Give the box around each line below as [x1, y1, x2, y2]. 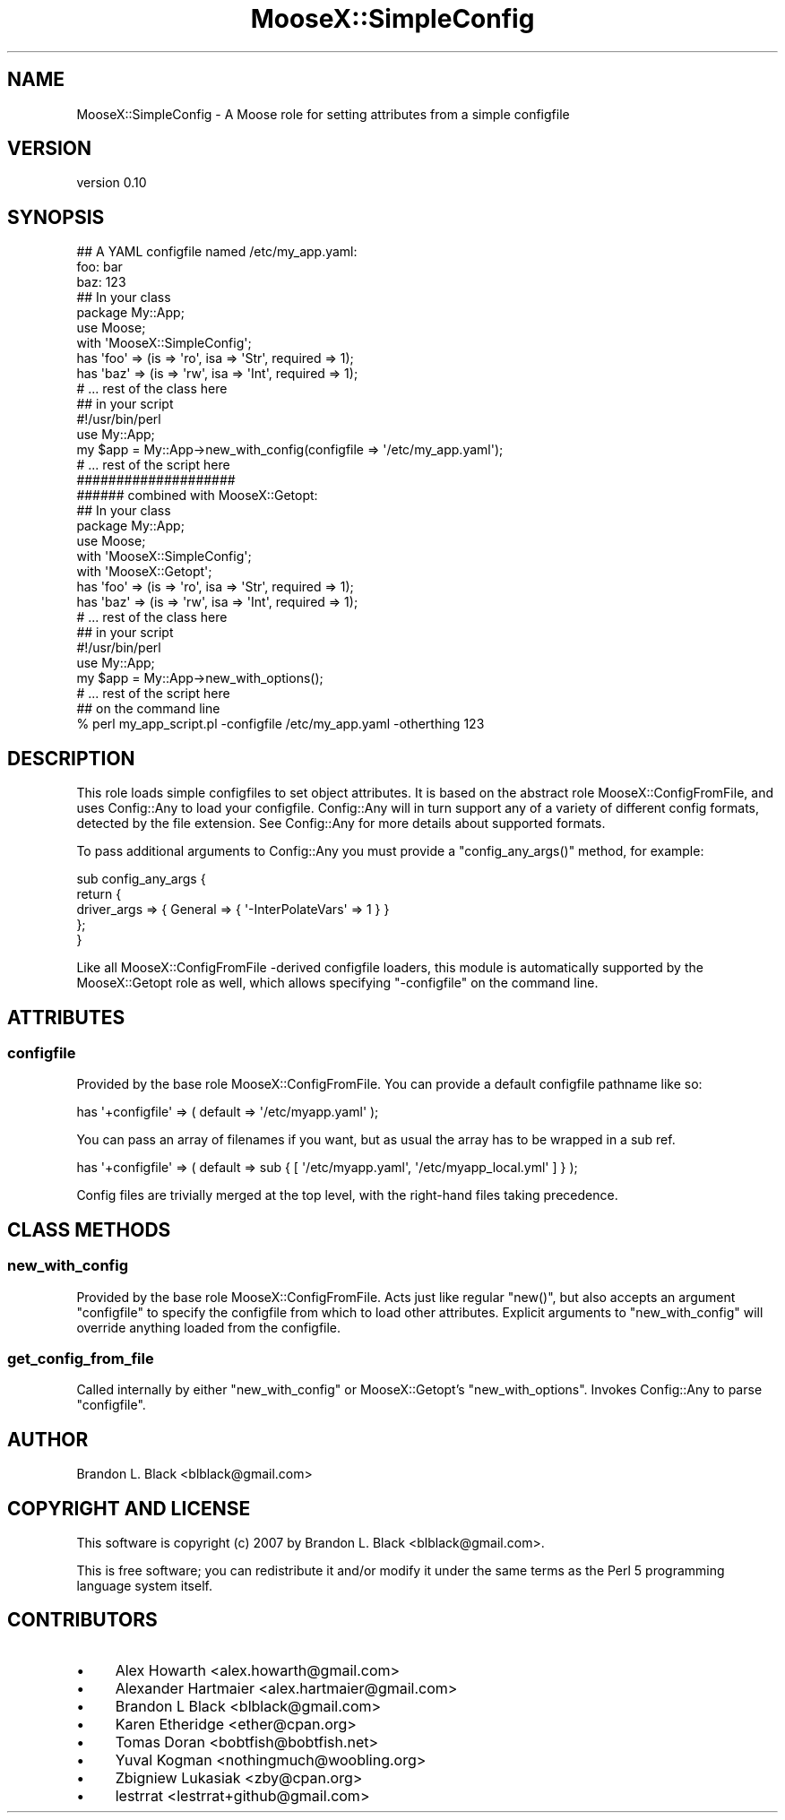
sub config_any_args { [76, 871, 206, 887]
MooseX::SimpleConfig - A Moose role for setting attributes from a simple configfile [76, 106, 570, 122]
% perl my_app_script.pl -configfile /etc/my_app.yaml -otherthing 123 [76, 716, 485, 732]
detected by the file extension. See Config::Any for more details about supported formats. [76, 815, 606, 832]
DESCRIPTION [7, 746, 135, 770]
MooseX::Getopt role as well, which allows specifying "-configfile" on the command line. [76, 975, 599, 991]
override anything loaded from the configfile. [76, 1319, 341, 1335]
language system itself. [76, 1578, 212, 1593]
